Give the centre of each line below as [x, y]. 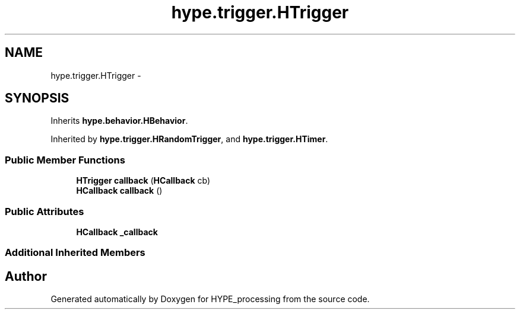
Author [26, 276]
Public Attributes [45, 211]
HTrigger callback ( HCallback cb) [143, 181]
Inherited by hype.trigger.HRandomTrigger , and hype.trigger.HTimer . [189, 139]
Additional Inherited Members [75, 253]
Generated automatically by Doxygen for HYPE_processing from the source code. [210, 299]
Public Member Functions [65, 160]
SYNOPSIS [37, 98]
